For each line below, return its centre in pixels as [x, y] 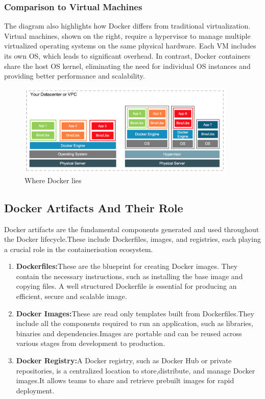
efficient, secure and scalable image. [71, 296]
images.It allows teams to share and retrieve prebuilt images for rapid [125, 380]
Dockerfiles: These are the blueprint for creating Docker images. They [127, 266]
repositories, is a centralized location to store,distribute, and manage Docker [136, 370]
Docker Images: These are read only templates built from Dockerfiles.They [135, 313]
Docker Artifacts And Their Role [94, 207]
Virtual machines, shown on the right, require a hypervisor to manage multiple [127, 35]
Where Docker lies [53, 180]
